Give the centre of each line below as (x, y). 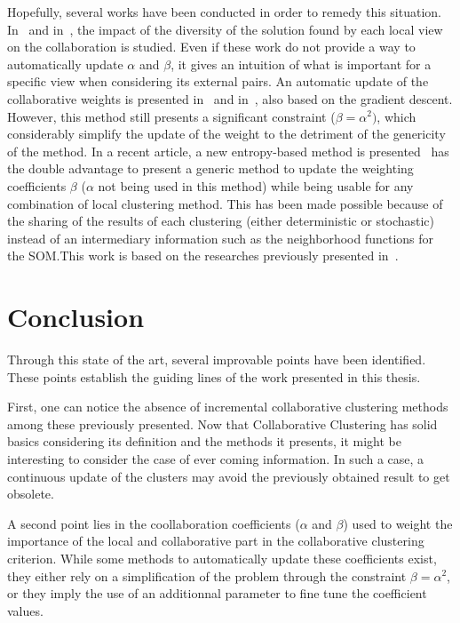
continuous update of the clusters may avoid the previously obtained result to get (229, 476)
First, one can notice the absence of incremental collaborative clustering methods (228, 407)
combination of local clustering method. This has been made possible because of (225, 203)
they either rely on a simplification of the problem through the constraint (207, 575)
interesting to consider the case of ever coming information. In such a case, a (216, 459)
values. (25, 610)
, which (397, 116)
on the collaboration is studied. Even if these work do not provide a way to (211, 47)
